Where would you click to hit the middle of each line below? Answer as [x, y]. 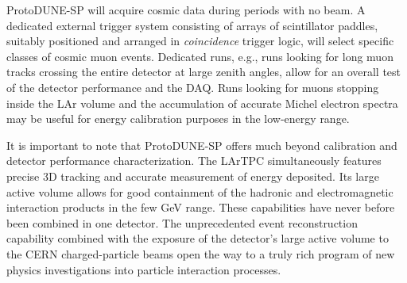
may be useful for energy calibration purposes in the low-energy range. [178, 119]
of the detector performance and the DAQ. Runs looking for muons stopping [193, 87]
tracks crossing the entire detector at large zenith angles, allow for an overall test [204, 72]
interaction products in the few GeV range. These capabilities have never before [201, 207]
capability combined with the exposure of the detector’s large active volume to [198, 238]
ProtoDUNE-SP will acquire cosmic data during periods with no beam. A [186, 10]
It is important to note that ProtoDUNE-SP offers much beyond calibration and [202, 145]
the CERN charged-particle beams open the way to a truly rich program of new [201, 253]
